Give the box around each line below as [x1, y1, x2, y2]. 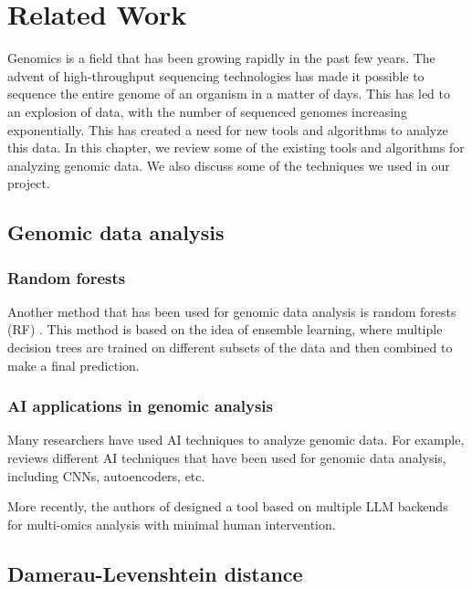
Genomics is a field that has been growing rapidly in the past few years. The [7, 48, 435, 68]
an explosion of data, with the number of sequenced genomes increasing [7, 101, 407, 121]
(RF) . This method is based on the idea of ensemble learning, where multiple [7, 320, 443, 339]
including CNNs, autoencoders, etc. [7, 466, 205, 485]
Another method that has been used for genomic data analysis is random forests [7, 301, 456, 321]
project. [7, 174, 50, 193]
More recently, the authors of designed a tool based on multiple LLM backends [7, 497, 448, 516]
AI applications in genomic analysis [7, 394, 273, 417]
